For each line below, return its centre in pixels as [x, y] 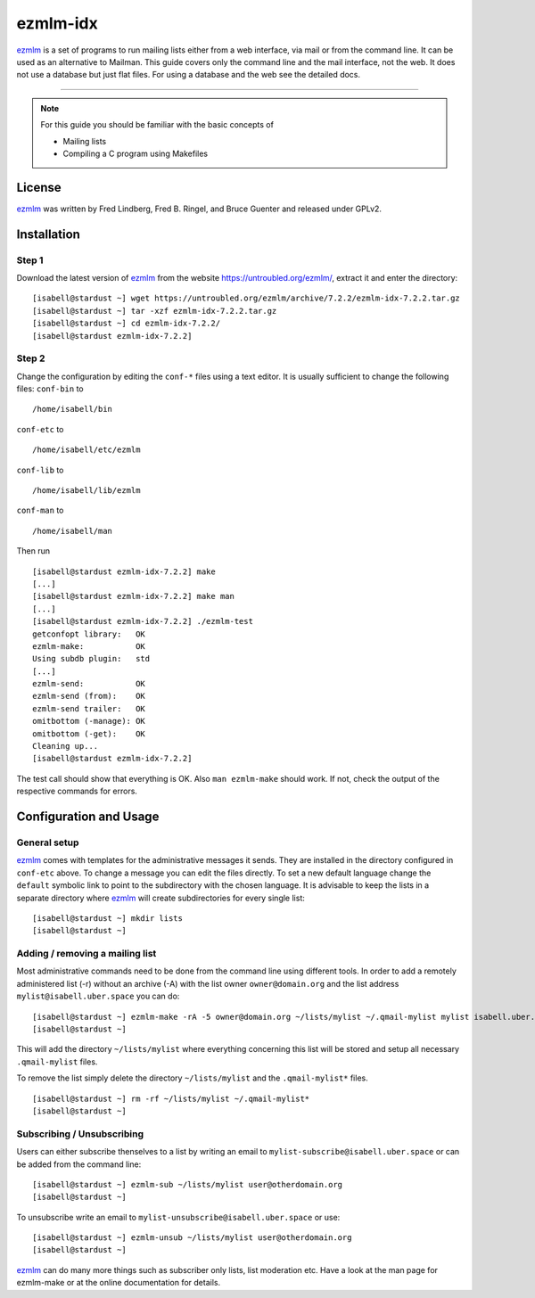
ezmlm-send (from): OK [89, 696]
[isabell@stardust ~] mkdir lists [107, 918]
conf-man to [40, 510]
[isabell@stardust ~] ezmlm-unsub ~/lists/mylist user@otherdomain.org [192, 1238]
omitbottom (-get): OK [89, 734]
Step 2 [31, 358]
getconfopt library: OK [89, 634]
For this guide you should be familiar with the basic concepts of [157, 125]
